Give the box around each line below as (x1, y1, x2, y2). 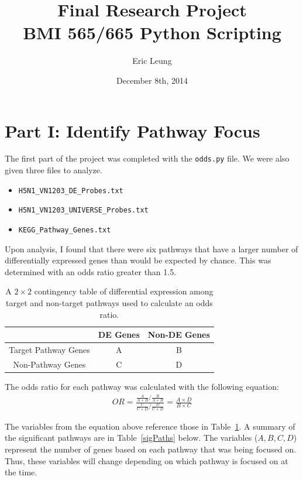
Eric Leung (132, 54, 172, 67)
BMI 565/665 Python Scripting (23, 20, 281, 44)
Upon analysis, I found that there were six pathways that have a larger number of (5, 242, 298, 255)
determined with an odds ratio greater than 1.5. (5, 265, 177, 277)
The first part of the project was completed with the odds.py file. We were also (5, 152, 290, 164)
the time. (5, 466, 37, 478)
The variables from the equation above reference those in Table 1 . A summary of (5, 420, 295, 432)
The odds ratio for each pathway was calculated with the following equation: (5, 380, 279, 392)
